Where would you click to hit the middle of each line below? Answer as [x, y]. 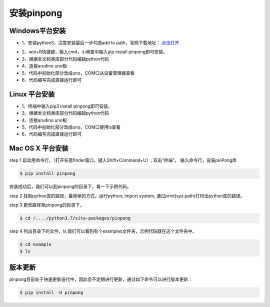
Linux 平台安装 [32, 94]
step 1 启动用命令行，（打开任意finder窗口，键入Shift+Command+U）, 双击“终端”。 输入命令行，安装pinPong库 [123, 160]
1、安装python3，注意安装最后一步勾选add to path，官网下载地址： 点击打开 [100, 43]
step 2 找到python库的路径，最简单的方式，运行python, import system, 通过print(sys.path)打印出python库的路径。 [127, 195]
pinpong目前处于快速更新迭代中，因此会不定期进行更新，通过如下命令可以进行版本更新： [101, 279]
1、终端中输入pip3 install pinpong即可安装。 [67, 106]
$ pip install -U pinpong [51, 292]
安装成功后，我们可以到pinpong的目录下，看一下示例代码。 [70, 186]
